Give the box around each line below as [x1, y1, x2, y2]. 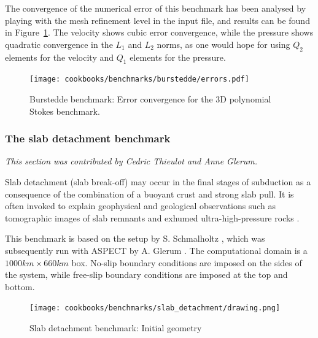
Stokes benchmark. [29, 104, 100, 117]
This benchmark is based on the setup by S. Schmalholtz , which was [5, 232, 265, 245]
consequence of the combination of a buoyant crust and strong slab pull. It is [5, 187, 294, 200]
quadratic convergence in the [5, 37, 113, 50]
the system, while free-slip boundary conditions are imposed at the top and [5, 268, 288, 281]
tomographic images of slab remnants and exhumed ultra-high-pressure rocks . [5, 211, 300, 224]
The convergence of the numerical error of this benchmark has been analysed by [5, 2, 306, 14]
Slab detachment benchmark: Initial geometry [29, 321, 202, 334]
